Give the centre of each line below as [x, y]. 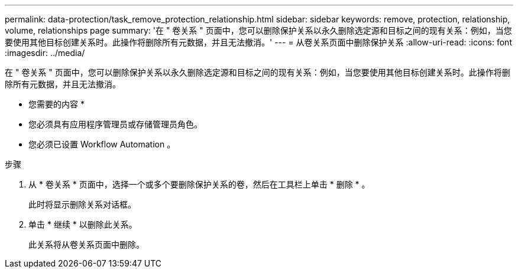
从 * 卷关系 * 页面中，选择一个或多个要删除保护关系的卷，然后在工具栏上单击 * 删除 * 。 [199, 184]
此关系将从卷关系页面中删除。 [86, 244]
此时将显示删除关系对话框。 [82, 204]
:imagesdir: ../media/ [45, 53]
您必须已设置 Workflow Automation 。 [102, 144]
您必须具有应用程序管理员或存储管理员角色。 [115, 124]
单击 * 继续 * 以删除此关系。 [83, 224]
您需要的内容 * [56, 104]
